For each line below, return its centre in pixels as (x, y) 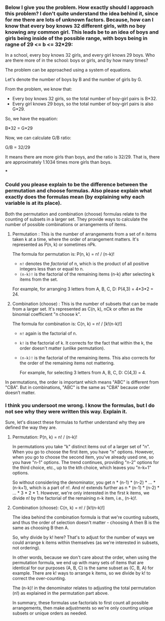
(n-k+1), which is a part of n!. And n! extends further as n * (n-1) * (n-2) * (86, 487)
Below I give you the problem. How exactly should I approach (80, 7)
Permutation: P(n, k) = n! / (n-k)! (45, 437)
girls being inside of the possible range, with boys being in (76, 38)
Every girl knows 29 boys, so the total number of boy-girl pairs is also (83, 104)
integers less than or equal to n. (52, 269)
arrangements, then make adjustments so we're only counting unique (82, 608)
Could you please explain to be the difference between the (76, 185)
